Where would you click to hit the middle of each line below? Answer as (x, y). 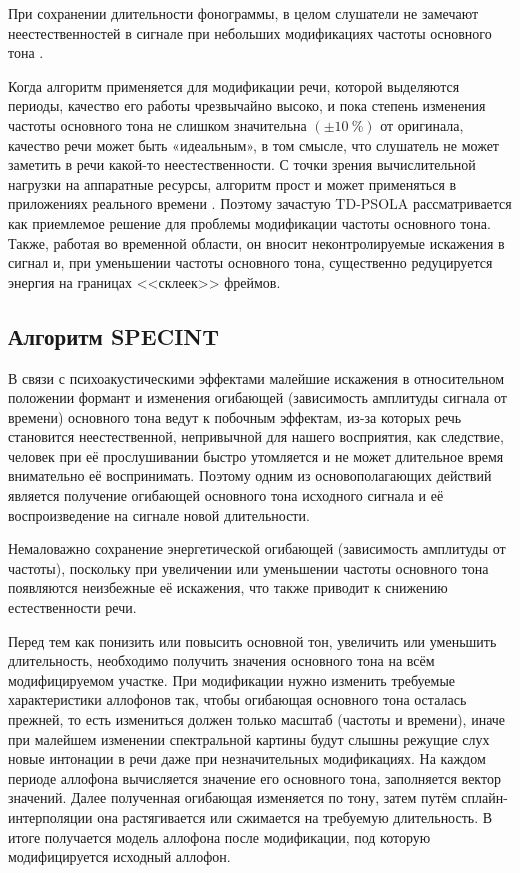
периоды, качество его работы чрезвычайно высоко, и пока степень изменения (247, 105)
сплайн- (484, 797)
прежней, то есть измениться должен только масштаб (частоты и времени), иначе (257, 719)
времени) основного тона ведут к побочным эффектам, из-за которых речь (235, 416)
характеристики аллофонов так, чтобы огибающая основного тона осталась (237, 699)
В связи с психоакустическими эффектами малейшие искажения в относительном (256, 377)
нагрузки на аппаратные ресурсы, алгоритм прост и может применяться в (232, 183)
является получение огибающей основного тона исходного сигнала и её (226, 495)
